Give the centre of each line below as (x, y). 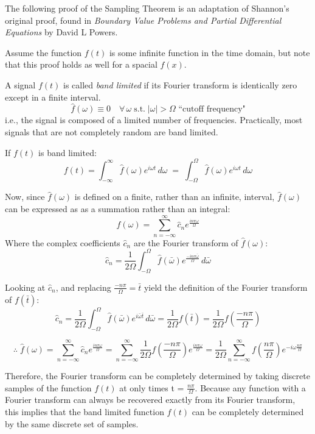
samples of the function (48, 387)
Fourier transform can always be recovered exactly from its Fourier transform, (150, 400)
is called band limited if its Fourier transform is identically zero (180, 84)
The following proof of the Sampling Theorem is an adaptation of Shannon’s (147, 8)
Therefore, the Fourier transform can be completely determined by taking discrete (157, 376)
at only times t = (152, 387)
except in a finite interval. (53, 97)
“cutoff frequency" (212, 109)
